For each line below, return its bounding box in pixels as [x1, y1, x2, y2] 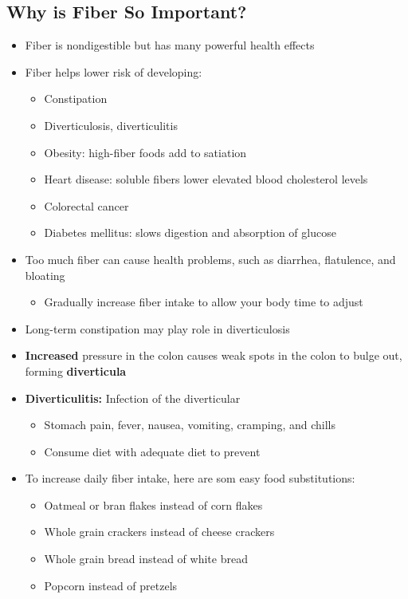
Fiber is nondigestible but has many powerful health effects [25, 37, 315, 53]
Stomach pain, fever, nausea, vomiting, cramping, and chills [44, 416, 336, 433]
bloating [25, 266, 65, 283]
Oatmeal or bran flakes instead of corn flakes [44, 496, 263, 513]
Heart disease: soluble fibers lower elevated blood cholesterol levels [44, 171, 368, 187]
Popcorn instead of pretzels [44, 577, 178, 593]
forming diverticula [25, 362, 127, 379]
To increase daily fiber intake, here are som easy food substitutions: [25, 470, 355, 487]
